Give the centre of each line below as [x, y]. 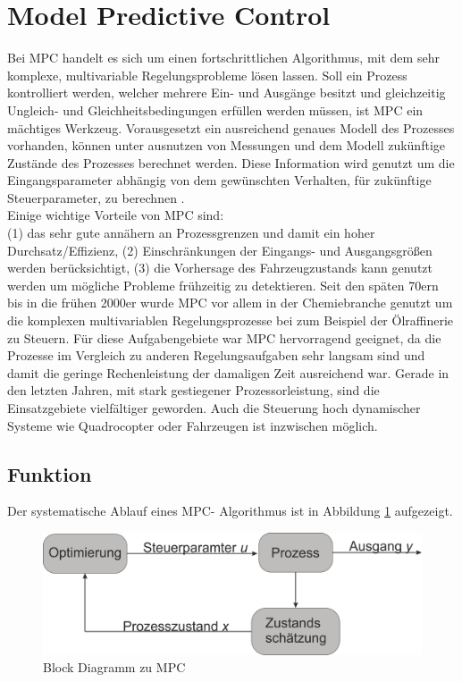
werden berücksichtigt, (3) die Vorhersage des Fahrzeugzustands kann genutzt [220, 268]
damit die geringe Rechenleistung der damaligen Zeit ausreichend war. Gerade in [228, 372]
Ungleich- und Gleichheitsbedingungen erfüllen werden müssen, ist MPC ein [215, 109]
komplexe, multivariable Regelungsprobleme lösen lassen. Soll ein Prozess [207, 75]
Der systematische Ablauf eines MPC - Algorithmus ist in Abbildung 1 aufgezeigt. [230, 511]
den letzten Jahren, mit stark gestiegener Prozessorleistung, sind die [193, 390]
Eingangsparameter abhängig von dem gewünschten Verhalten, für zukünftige [219, 180]
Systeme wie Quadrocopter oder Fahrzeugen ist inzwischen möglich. [193, 425]
